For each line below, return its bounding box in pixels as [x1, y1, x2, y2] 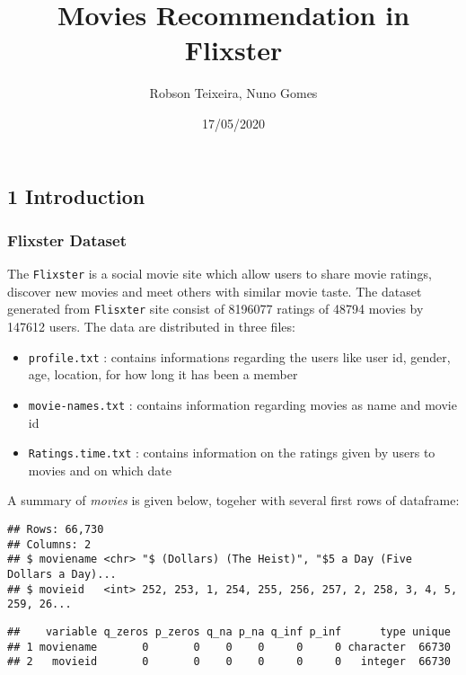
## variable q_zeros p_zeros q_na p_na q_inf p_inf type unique [7, 625, 451, 638]
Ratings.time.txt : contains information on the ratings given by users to [28, 443, 435, 462]
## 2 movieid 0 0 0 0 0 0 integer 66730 [7, 655, 451, 669]
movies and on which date [28, 460, 171, 479]
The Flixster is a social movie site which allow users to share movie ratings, [7, 264, 432, 283]
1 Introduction [7, 182, 145, 209]
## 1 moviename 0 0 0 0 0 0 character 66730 [7, 640, 451, 653]
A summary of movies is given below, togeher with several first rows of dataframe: [7, 491, 460, 510]
